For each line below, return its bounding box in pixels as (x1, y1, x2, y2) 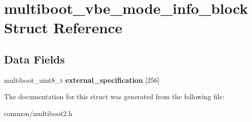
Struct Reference (4, 17, 123, 38)
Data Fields (4, 51, 65, 66)
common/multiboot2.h (4, 108, 73, 118)
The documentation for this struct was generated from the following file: (4, 91, 225, 102)
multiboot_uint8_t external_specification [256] (4, 74, 160, 85)
